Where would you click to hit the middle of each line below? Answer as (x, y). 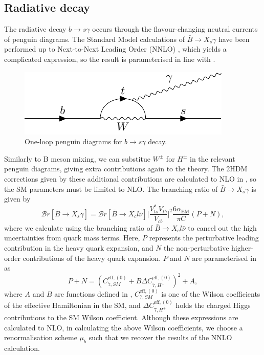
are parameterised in (224, 258)
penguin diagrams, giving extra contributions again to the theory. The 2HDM (126, 169)
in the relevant (213, 158)
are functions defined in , (93, 294)
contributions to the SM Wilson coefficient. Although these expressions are (121, 317)
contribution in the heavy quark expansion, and (79, 247)
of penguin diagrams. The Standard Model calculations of (95, 39)
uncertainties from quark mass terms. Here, (72, 238)
